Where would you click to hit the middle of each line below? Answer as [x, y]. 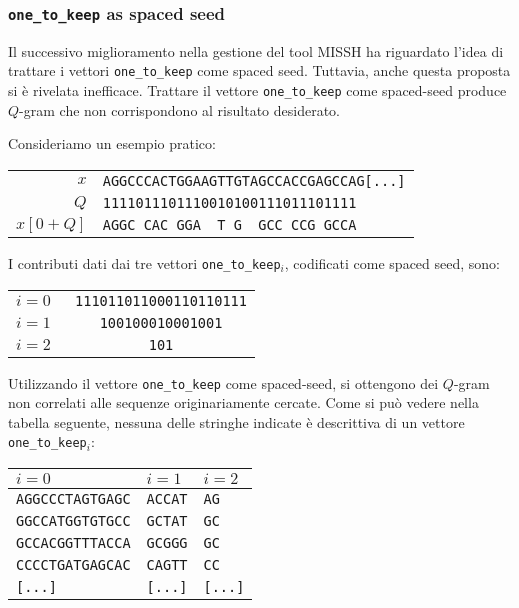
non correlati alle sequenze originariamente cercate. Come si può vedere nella [243, 402]
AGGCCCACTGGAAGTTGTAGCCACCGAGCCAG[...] [254, 180]
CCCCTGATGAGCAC [73, 565]
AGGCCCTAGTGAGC [73, 499]
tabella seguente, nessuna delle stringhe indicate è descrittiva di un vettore [236, 421]
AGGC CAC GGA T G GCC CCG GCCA [229, 224]
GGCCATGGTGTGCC [73, 521]
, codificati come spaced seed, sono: [392, 262]
